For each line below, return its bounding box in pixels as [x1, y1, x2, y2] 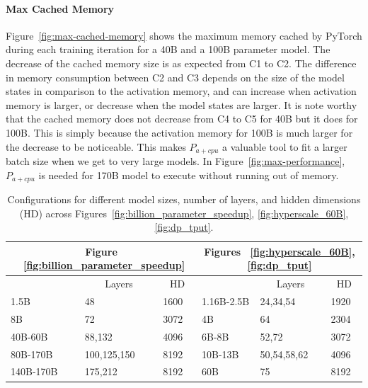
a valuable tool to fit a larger [222, 139, 347, 154]
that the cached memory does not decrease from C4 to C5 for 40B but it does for [6, 111, 358, 126]
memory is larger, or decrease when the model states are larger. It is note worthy [6, 97, 357, 112]
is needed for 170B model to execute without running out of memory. [38, 167, 339, 182]
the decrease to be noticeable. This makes [6, 139, 186, 154]
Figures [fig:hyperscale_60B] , [204, 244, 355, 258]
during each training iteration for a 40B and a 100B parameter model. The [6, 42, 330, 57]
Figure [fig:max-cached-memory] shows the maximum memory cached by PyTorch [6, 28, 362, 42]
